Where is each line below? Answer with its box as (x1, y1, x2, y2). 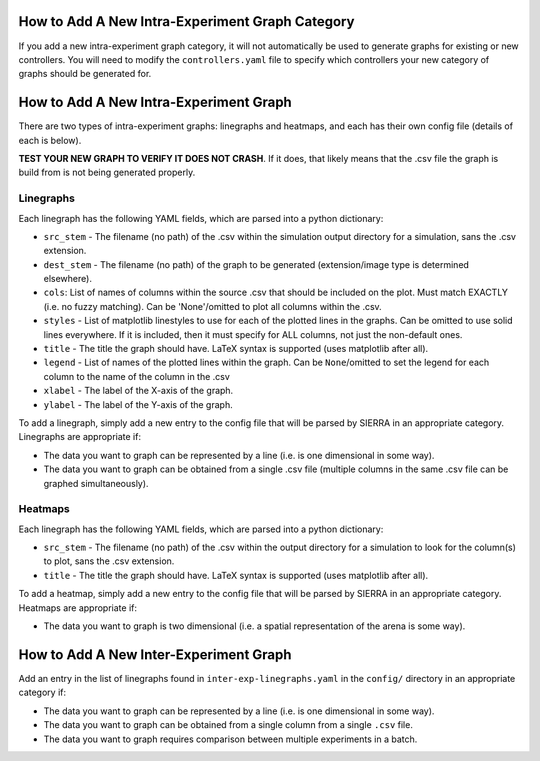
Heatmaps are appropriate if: (18, 601, 137, 614)
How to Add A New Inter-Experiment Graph (18, 646, 292, 663)
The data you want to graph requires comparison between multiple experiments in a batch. (43, 733, 418, 745)
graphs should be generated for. (18, 68, 152, 80)
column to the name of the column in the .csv (43, 370, 230, 382)
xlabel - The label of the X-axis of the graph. (43, 385, 234, 397)
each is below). (18, 134, 82, 146)
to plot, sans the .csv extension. (43, 555, 175, 567)
